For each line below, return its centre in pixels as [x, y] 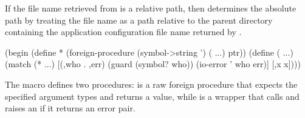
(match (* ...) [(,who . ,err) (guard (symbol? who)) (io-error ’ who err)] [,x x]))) [153, 64]
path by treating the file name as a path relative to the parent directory [139, 20]
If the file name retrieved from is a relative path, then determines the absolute [151, 8]
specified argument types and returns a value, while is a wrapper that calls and [152, 96]
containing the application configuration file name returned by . [123, 32]
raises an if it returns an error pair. [70, 108]
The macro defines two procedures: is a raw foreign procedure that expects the [151, 84]
